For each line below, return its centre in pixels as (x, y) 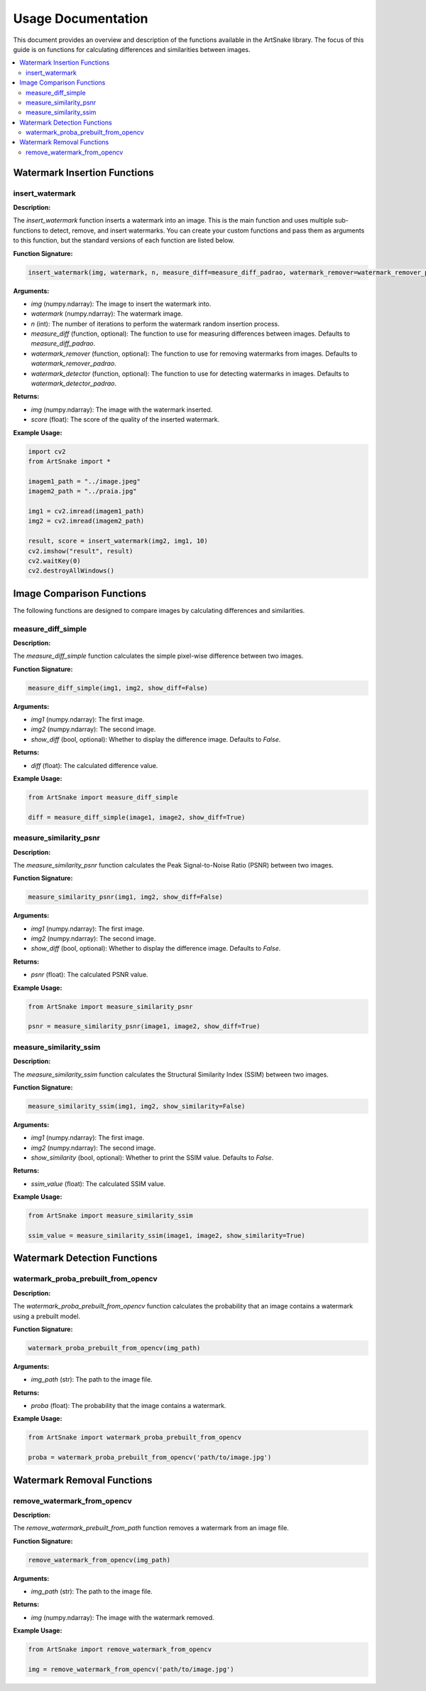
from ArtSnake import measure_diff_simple (103, 798)
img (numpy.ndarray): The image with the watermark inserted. (122, 410)
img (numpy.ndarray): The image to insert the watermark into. (121, 304)
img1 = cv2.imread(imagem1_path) (86, 511)
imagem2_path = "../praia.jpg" (83, 491)
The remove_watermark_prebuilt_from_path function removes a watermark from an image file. (151, 1528)
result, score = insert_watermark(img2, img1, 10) (118, 541)
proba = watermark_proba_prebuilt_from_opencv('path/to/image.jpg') (150, 1457)
